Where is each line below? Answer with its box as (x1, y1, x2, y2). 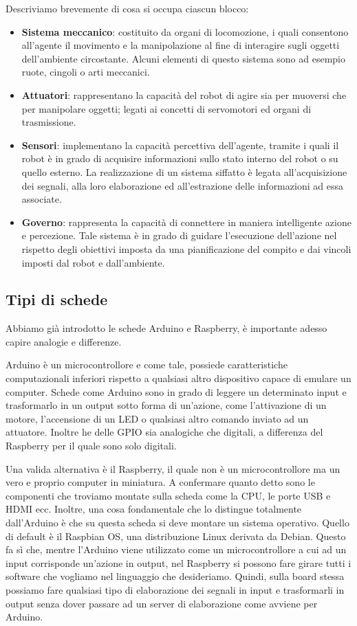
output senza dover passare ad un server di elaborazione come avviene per (6, 596, 318, 610)
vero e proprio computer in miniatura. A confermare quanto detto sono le (6, 475, 315, 489)
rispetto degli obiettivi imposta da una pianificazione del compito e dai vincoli (21, 241, 351, 256)
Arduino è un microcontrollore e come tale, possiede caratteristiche (6, 357, 288, 372)
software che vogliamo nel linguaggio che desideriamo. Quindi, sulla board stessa (6, 569, 345, 583)
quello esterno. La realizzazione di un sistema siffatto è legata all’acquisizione (21, 164, 347, 179)
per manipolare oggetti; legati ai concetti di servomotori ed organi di (21, 101, 312, 115)
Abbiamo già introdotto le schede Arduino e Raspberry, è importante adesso (6, 321, 327, 335)
